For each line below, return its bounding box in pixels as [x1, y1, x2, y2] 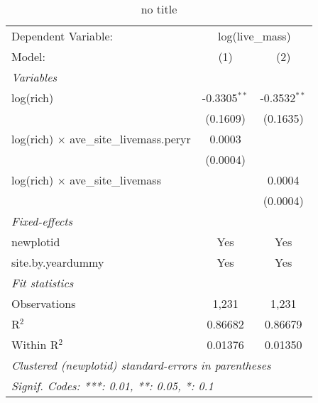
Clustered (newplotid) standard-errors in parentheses [11, 357, 271, 373]
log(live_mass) [217, 28, 291, 44]
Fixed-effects [11, 213, 73, 229]
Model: [11, 48, 46, 65]
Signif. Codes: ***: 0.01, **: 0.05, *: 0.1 [11, 377, 214, 394]
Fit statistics [11, 275, 74, 291]
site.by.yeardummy [11, 254, 104, 270]
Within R [11, 336, 59, 353]
